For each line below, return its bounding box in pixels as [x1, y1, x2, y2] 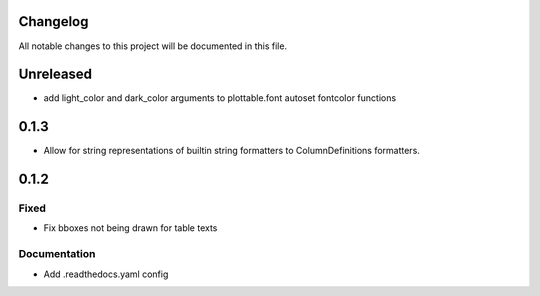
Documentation [18, 247, 96, 261]
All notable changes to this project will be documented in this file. [18, 40, 288, 52]
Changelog [18, 13, 89, 30]
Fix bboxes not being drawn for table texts [43, 222, 218, 234]
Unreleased [18, 66, 93, 83]
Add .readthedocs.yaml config [43, 268, 169, 280]
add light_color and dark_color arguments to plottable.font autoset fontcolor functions [43, 92, 397, 104]
